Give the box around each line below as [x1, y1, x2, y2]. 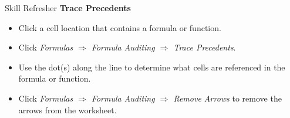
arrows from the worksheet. [18, 103, 117, 116]
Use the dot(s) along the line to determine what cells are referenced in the [18, 60, 285, 73]
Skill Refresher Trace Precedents [5, 2, 131, 14]
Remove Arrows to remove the [173, 92, 282, 104]
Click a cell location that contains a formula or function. [18, 21, 221, 33]
